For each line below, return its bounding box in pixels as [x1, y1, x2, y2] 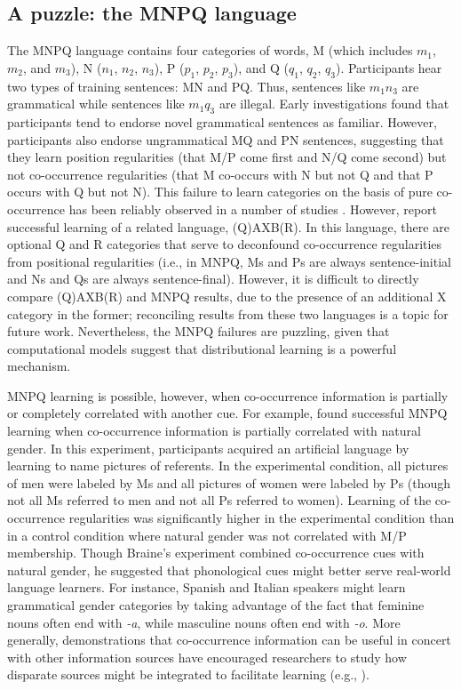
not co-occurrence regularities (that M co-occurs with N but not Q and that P [7, 164, 433, 183]
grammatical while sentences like [7, 94, 185, 113]
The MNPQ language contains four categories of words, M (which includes [7, 41, 413, 60]
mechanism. [7, 357, 71, 375]
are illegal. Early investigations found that [219, 94, 449, 113]
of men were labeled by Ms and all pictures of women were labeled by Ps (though [7, 473, 451, 492]
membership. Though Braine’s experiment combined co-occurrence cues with [7, 543, 425, 562]
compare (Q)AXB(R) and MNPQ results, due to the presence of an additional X [7, 286, 447, 305]
